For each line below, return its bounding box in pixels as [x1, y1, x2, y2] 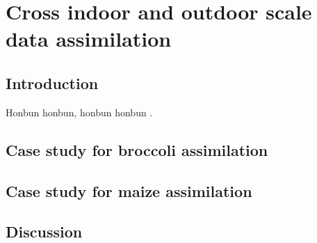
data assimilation [6, 24, 172, 53]
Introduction [6, 72, 99, 93]
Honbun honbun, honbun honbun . [6, 104, 153, 119]
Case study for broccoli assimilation [6, 139, 268, 160]
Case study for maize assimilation [6, 180, 252, 201]
